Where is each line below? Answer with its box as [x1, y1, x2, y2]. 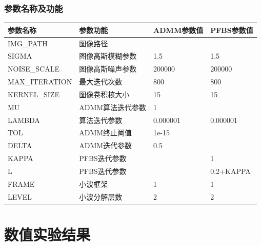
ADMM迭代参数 [79, 140, 132, 151]
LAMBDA [8, 114, 40, 125]
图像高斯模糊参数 [79, 50, 137, 61]
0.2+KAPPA [210, 166, 251, 176]
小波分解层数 [79, 191, 123, 202]
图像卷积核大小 [79, 89, 130, 99]
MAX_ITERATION [8, 76, 72, 87]
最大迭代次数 [79, 76, 123, 87]
